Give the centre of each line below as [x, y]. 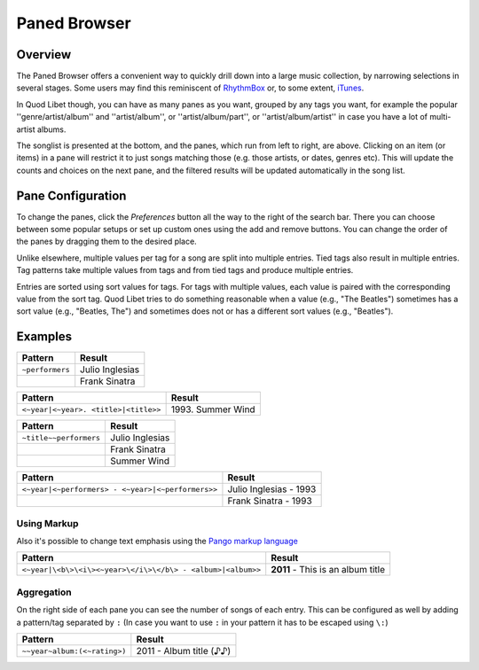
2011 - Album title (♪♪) [184, 651]
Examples [44, 337]
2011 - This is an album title [328, 570]
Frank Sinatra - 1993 [270, 501]
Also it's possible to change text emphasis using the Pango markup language [157, 541]
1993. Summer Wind [213, 409]
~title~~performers [61, 437]
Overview [44, 55]
